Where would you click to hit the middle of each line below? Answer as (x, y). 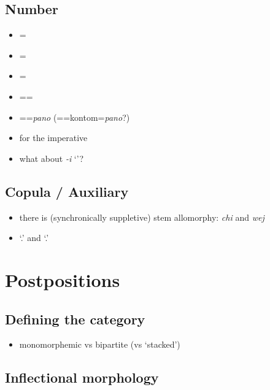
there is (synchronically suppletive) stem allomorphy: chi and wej (142, 217)
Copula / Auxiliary (67, 191)
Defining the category (75, 319)
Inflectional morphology (82, 377)
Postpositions (63, 279)
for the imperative (53, 138)
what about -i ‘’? (52, 158)
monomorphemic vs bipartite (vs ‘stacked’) (100, 344)
